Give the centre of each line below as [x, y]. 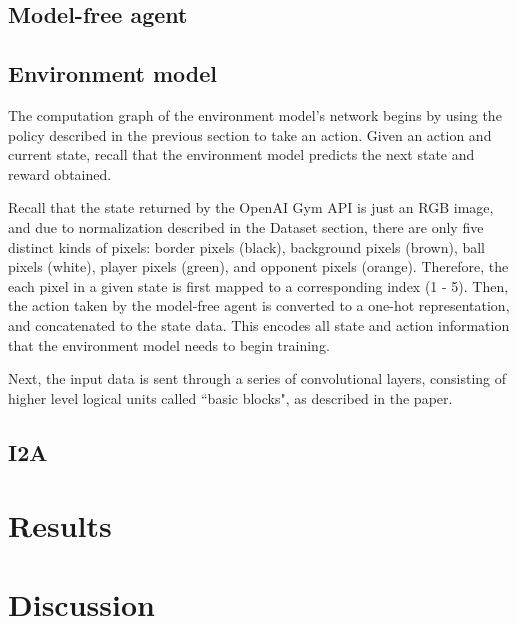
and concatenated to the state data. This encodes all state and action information [259, 324]
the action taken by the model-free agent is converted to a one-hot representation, [259, 305]
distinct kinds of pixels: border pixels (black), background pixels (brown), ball [247, 246]
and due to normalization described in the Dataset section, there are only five [246, 226]
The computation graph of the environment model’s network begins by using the [255, 114]
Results [60, 525]
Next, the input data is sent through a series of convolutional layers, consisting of [257, 378]
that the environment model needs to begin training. [169, 344]
